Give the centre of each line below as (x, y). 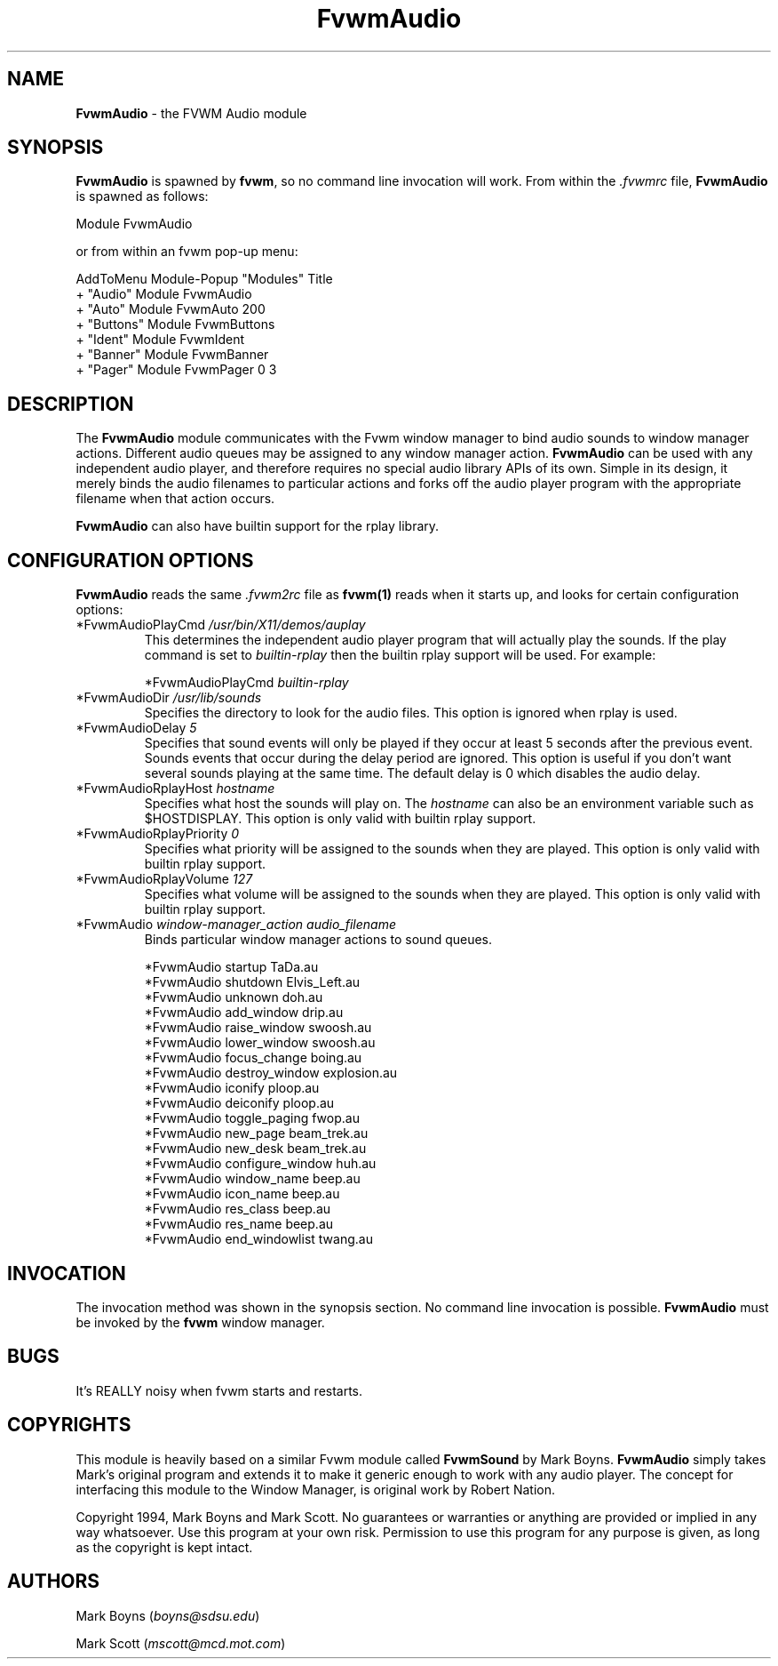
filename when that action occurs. (175, 499)
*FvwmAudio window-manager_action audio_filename (236, 925)
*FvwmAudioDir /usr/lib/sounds (169, 698)
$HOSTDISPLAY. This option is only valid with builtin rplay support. (340, 819)
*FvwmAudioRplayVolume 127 (164, 879)
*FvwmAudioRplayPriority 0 (158, 834)
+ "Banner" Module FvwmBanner (172, 355)
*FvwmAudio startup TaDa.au (231, 967)
